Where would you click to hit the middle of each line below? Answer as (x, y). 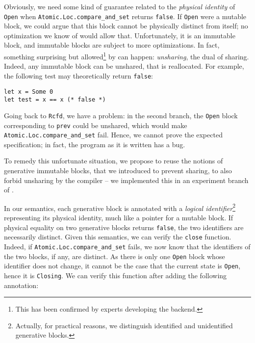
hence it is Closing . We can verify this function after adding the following (115, 275)
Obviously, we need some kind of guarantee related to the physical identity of (120, 6)
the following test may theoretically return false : (78, 75)
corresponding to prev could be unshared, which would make (96, 125)
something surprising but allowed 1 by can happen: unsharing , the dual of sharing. (127, 56)
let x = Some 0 (29, 92)
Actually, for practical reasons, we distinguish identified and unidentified (124, 325)
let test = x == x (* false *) (55, 100)
